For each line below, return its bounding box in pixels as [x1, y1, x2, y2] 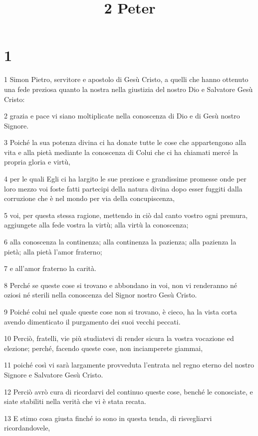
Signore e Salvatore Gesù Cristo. [4, 369, 103, 379]
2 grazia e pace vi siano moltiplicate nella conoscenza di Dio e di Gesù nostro [4, 110, 240, 121]
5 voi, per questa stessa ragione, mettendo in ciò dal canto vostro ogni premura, [4, 209, 248, 220]
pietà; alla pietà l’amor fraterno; [4, 246, 102, 256]
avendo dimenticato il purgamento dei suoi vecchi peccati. [4, 316, 181, 326]
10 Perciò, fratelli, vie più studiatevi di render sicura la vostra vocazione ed [4, 333, 234, 343]
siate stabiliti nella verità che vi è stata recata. [4, 396, 146, 406]
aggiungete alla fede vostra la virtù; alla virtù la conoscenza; [4, 219, 189, 230]
